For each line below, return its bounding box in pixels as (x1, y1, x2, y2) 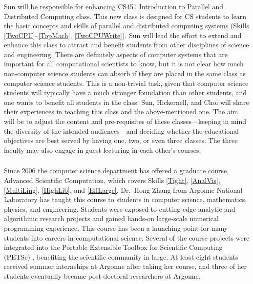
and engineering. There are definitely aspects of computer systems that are (4, 49, 228, 59)
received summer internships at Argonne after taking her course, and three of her (4, 261, 247, 271)
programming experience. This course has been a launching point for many (4, 223, 228, 233)
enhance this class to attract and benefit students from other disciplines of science (4, 40, 249, 50)
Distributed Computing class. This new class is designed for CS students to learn (4, 11, 247, 21)
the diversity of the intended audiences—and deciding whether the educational (4, 125, 239, 136)
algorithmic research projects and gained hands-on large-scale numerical (4, 213, 219, 223)
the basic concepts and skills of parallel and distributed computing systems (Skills (4, 20, 249, 31)
